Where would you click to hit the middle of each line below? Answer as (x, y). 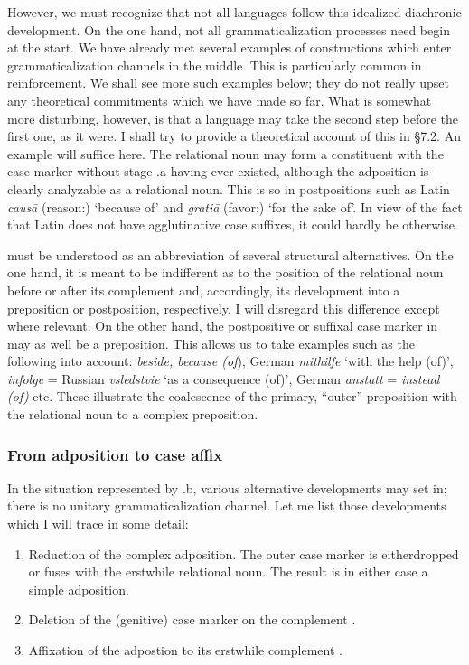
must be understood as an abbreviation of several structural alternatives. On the (230, 254)
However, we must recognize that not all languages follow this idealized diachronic (234, 12)
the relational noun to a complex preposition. (133, 414)
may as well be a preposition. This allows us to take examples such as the (211, 343)
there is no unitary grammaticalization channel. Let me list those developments (227, 506)
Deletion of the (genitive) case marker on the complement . (192, 619)
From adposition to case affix (115, 454)
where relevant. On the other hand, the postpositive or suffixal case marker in (223, 326)
